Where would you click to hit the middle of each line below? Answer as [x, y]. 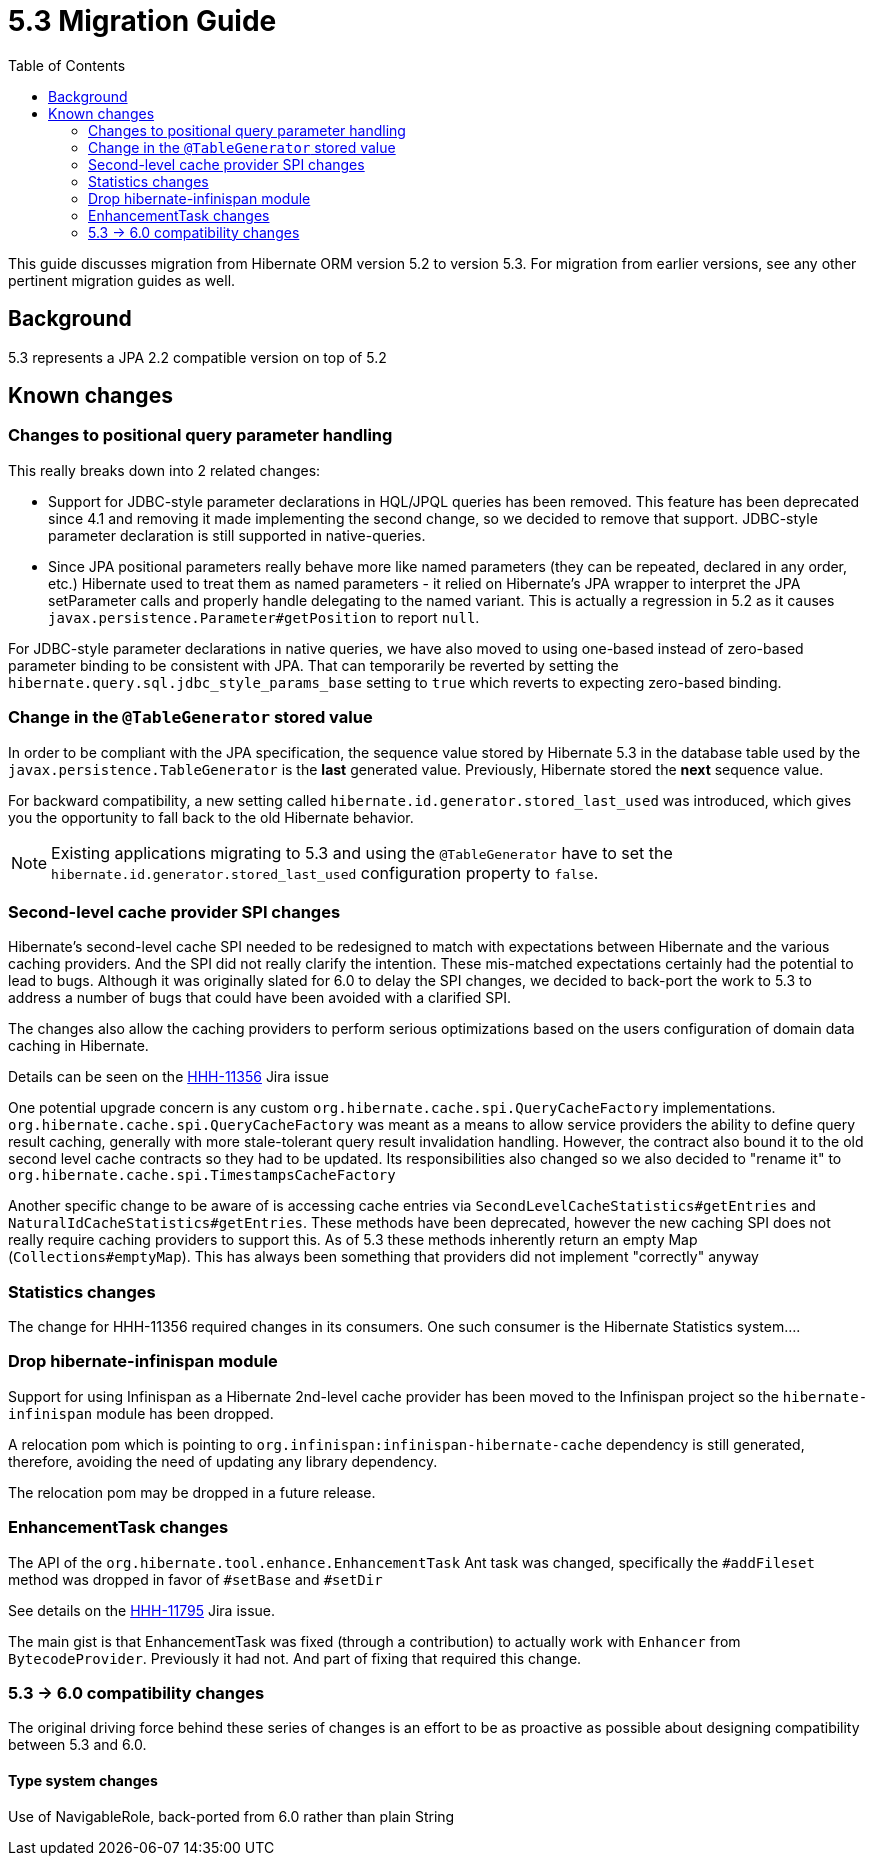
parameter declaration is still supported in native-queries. [237, 535]
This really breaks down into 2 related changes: [164, 470]
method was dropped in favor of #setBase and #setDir [195, 1579]
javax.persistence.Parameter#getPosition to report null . [264, 617]
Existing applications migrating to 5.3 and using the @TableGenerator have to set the [362, 852]
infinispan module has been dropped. [141, 1413]
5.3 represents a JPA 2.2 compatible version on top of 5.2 [197, 357]
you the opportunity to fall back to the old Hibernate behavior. [211, 817]
